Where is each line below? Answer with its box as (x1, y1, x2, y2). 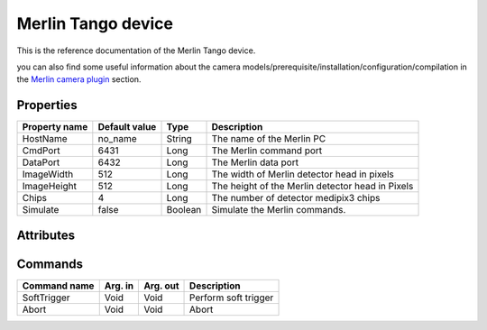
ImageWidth (22, 168, 74, 180)
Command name (22, 280, 95, 292)
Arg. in (104, 280, 134, 292)
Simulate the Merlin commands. (211, 204, 346, 216)
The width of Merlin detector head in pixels (211, 168, 394, 180)
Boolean (166, 204, 202, 216)
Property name (22, 121, 88, 133)
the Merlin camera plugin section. (16, 74, 142, 85)
